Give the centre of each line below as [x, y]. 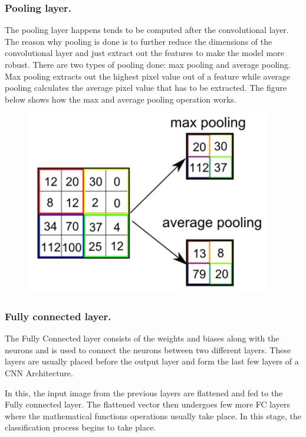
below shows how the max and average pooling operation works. [121, 99]
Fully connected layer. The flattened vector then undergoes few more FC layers [148, 404]
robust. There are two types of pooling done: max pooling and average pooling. [148, 64]
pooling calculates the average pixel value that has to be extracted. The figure [146, 88]
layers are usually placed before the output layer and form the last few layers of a [152, 361]
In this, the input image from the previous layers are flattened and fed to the [144, 392]
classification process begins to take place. [80, 427]
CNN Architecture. [39, 372]
